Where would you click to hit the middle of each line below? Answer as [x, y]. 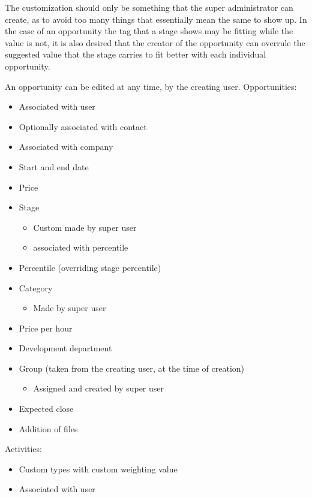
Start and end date [54, 166]
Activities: [23, 449]
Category [36, 287]
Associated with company [66, 147]
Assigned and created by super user [99, 388]
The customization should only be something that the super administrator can [149, 7]
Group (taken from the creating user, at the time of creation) [132, 368]
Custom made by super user [85, 227]
